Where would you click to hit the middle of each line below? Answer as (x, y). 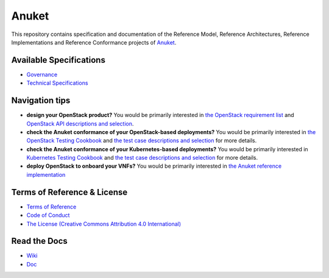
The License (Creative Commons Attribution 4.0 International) (104, 224)
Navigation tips (41, 101)
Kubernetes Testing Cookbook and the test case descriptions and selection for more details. (142, 158)
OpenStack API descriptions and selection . (80, 123)
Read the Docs (40, 241)
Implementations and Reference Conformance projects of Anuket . (94, 42)
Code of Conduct (48, 215)
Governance (42, 74)
